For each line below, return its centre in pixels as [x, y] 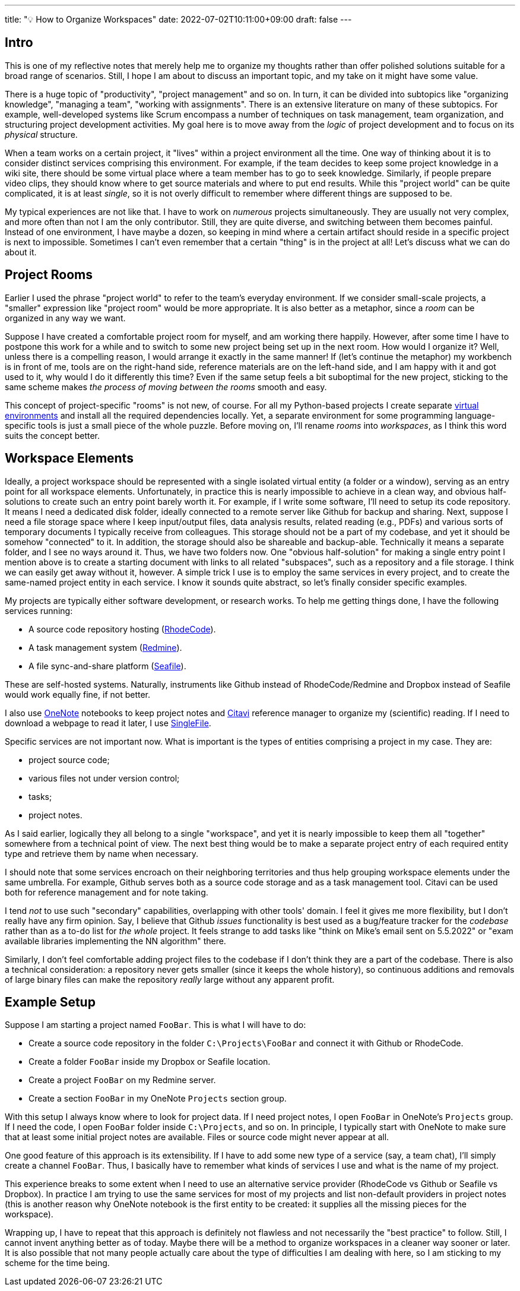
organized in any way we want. [65, 318]
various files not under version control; [104, 778]
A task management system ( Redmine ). [105, 647]
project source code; [69, 760]
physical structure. [41, 134]
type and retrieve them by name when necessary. [102, 853]
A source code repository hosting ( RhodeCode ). [122, 629]
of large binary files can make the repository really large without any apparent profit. [170, 979]
